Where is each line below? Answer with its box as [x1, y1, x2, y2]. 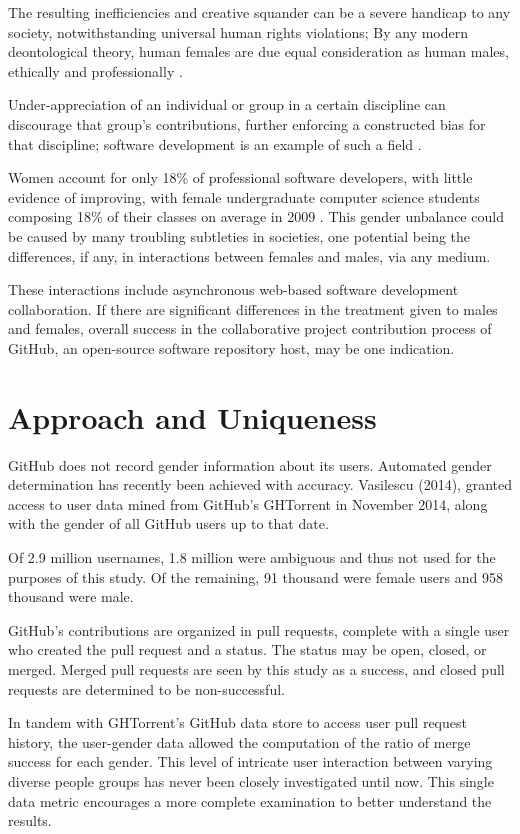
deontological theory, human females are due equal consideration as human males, [8, 41, 509, 62]
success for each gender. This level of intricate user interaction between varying [8, 751, 493, 772]
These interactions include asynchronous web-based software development [8, 279, 459, 300]
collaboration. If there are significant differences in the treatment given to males [8, 298, 498, 319]
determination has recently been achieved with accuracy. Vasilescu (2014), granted [8, 474, 512, 495]
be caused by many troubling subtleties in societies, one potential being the [8, 225, 471, 246]
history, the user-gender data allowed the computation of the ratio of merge [8, 731, 471, 752]
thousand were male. [8, 586, 134, 607]
